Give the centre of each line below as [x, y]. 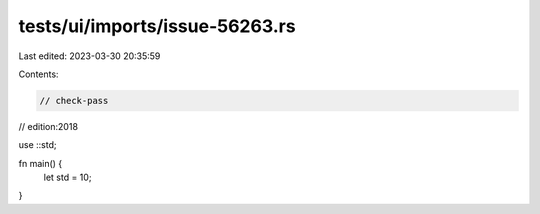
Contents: [38, 74]
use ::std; [37, 145]
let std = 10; [67, 177]
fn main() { [40, 163]
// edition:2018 [48, 126]
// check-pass [74, 100]
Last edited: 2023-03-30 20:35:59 [89, 56]
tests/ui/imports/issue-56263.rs [157, 26]
